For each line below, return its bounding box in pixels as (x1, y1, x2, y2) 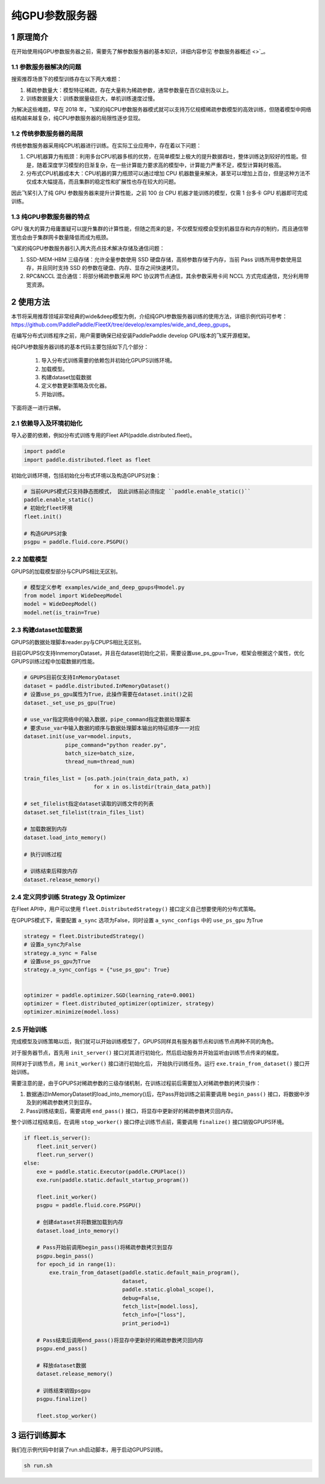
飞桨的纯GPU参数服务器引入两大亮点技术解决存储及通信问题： (11, 244, 165, 252)
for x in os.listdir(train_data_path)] (93, 783, 211, 790)
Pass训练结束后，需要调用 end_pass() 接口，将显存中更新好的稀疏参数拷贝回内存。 (26, 1107, 237, 1114)
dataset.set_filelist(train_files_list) (23, 809, 144, 816)
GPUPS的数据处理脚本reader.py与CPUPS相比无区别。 (11, 638, 144, 645)
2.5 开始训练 (11, 1025, 48, 1034)
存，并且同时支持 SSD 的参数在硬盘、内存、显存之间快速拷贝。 (26, 264, 182, 271)
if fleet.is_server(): (23, 1135, 91, 1141)
